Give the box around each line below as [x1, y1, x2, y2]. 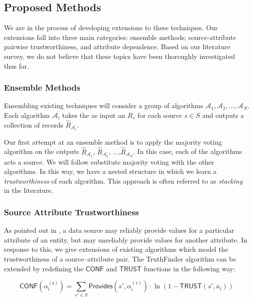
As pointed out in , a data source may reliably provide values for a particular [4, 225, 234, 235]
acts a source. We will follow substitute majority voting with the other [4, 156, 214, 167]
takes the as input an [62, 110, 125, 120]
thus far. [4, 60, 29, 71]
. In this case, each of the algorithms [133, 146, 242, 156]
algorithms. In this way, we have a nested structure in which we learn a [4, 166, 217, 176]
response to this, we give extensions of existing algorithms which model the [4, 244, 228, 254]
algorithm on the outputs [4, 146, 79, 156]
